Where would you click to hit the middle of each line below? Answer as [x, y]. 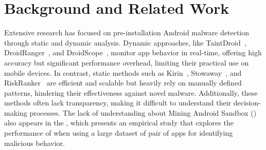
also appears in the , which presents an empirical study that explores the [119, 123]
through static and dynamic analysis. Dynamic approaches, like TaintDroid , [125, 42]
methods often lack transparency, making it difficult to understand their [118, 103]
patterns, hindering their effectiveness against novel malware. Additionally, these [131, 92]
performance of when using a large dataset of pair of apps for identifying [119, 133]
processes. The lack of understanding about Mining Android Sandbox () [143, 112]
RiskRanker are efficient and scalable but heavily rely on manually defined [123, 83]
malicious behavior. [34, 143]
